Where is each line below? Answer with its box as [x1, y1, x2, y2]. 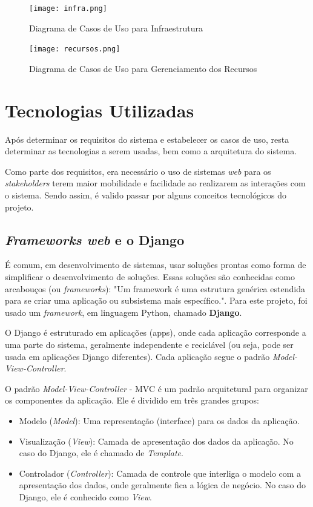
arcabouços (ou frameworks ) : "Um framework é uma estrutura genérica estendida [5, 282, 305, 295]
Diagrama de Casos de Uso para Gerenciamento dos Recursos [29, 62, 257, 74]
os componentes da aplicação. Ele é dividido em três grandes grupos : [5, 394, 259, 407]
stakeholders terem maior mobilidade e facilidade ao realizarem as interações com [5, 177, 306, 189]
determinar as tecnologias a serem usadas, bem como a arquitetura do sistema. [5, 145, 297, 157]
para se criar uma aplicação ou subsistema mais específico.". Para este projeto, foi [5, 294, 308, 307]
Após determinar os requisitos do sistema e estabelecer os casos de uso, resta [5, 132, 289, 145]
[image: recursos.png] [29, 45, 120, 54]
